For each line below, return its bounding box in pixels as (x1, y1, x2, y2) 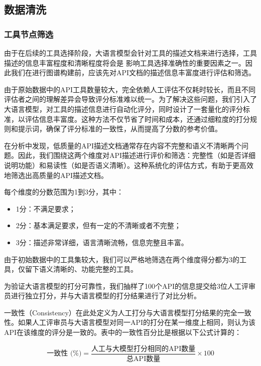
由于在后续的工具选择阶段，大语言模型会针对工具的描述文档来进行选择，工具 (4, 48, 257, 58)
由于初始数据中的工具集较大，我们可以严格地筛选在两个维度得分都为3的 (4, 254, 239, 264)
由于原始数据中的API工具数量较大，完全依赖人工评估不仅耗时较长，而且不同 (4, 84, 256, 94)
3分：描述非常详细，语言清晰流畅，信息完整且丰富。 (16, 237, 188, 247)
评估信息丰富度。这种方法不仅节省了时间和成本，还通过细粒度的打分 (25, 113, 250, 124)
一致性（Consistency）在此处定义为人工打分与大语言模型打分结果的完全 (4, 307, 237, 317)
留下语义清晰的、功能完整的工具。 (25, 264, 138, 274)
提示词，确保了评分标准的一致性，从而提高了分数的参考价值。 (18, 123, 222, 134)
